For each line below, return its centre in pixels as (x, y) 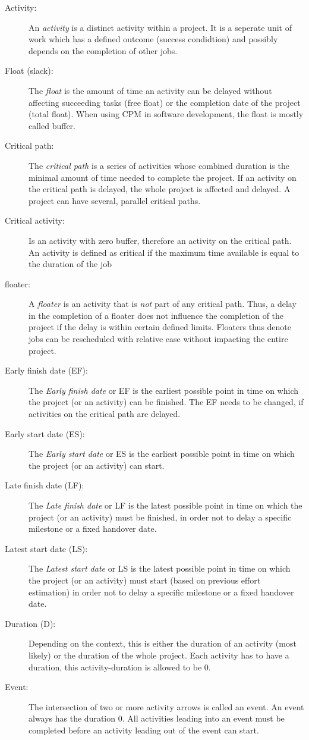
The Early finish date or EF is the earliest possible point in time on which (163, 390)
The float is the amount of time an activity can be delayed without (150, 90)
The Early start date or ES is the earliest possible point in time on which (162, 454)
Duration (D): (30, 623)
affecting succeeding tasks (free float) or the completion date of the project (165, 102)
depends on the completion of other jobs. (103, 50)
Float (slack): (29, 70)
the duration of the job (70, 264)
